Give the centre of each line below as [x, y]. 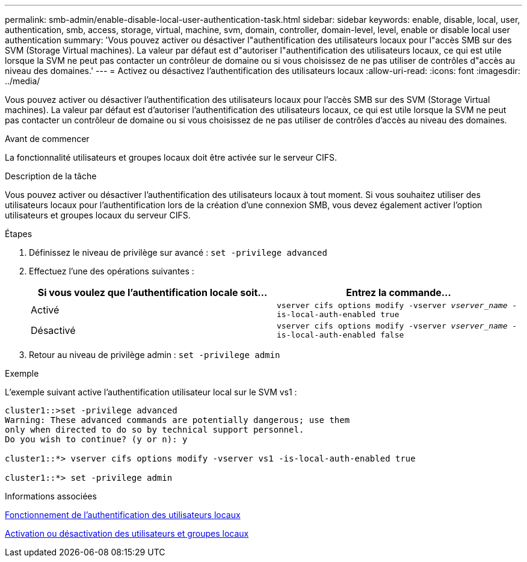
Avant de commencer [47, 139]
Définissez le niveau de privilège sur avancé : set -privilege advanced [178, 252]
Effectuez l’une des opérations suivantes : [112, 271]
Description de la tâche [51, 176]
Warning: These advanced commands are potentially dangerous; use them [177, 420]
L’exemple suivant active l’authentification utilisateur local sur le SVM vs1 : [151, 392]
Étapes [19, 234]
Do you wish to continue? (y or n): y [96, 439]
